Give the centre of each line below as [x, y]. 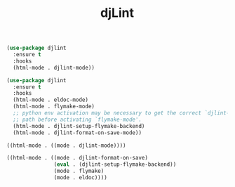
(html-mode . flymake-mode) [54, 107]
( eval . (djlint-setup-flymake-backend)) [115, 165]
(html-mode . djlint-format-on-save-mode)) [77, 133]
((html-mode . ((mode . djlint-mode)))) [67, 146]
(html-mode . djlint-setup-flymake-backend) [79, 126]
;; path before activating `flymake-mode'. [77, 120]
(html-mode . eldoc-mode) [51, 100]
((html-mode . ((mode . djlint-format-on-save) [78, 158]
